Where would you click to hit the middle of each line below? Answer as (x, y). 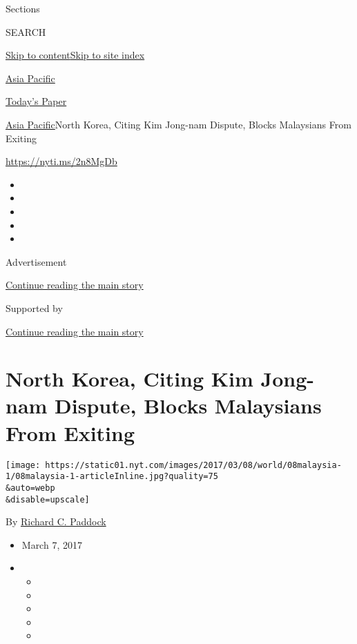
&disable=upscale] (48, 499)
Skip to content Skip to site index (75, 55)
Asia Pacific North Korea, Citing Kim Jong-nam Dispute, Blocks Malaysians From (178, 124)
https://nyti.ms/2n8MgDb (61, 161)
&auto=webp (30, 488)
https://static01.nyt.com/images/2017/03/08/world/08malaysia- (193, 465)
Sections (23, 8)
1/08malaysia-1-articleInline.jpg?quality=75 (112, 477)
